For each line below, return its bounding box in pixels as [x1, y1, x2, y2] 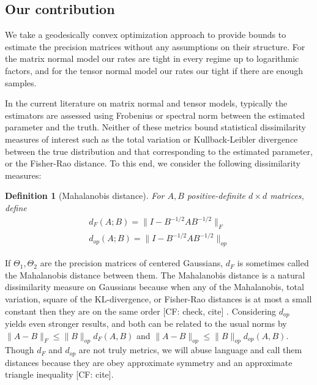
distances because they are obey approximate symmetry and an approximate [5, 356, 293, 368]
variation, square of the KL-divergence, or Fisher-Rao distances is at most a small [5, 292, 312, 305]
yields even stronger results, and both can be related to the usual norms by [5, 317, 287, 329]
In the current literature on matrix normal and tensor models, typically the [5, 97, 288, 110]
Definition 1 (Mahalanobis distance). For [5, 189, 165, 202]
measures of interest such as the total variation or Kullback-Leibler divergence [5, 132, 298, 145]
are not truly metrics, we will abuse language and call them [78, 343, 302, 356]
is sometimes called [237, 256, 309, 269]
